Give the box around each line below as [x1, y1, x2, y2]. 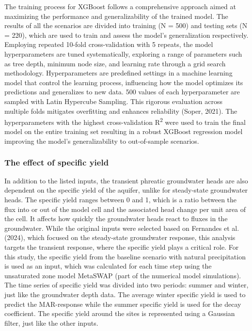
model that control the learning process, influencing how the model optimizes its [4, 77, 243, 87]
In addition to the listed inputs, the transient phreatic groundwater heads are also [4, 175, 248, 185]
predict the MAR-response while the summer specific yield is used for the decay [4, 299, 241, 309]
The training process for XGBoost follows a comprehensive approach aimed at [4, 1, 236, 11]
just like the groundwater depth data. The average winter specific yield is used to [4, 289, 246, 299]
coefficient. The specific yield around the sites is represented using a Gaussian [4, 308, 235, 318]
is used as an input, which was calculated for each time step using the [4, 261, 212, 271]
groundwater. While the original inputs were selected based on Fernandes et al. [4, 223, 239, 233]
